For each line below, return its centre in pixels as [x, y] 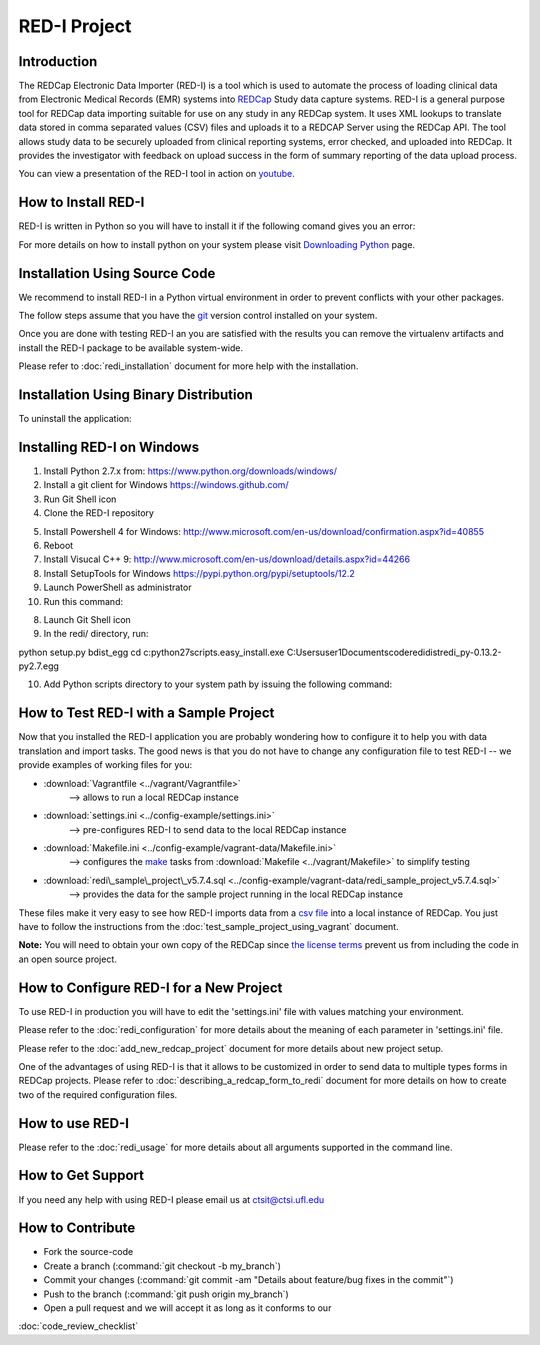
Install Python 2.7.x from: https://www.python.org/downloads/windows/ [190, 471]
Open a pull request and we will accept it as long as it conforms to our [187, 1307]
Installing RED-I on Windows [109, 446]
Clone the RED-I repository [99, 513]
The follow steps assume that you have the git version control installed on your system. [198, 315]
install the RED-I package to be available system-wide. [131, 347]
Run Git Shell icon [80, 499]
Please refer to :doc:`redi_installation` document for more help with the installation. [188, 366]
